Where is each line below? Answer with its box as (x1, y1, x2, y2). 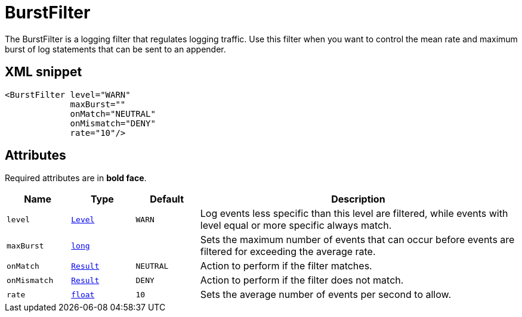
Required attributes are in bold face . (5, 173, 147, 184)
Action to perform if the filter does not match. (200, 274, 404, 287)
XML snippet (5, 64, 82, 80)
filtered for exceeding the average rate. (200, 245, 376, 258)
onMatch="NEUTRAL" (70, 108, 156, 119)
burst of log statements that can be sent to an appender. (5, 43, 226, 54)
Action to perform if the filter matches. (200, 260, 372, 272)
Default (150, 193, 184, 206)
